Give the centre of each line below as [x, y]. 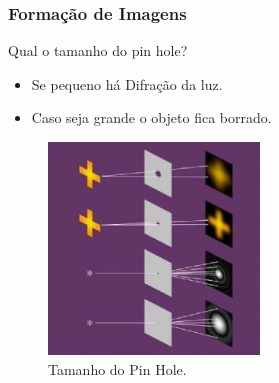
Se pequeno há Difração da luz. [127, 83]
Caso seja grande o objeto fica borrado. [151, 117]
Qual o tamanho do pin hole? [98, 50]
